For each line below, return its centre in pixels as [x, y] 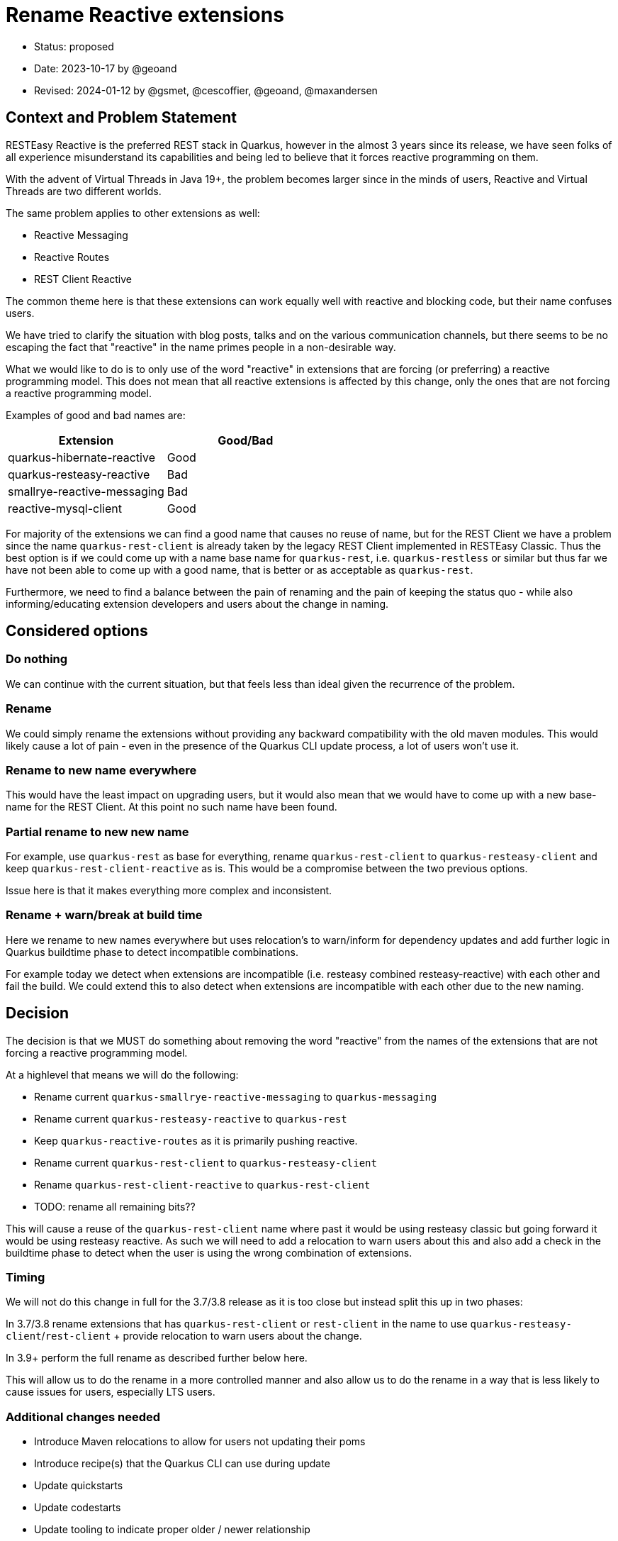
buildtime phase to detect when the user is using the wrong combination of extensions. [209, 1252]
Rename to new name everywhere [101, 770]
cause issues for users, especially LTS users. [111, 1392]
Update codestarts [78, 1508]
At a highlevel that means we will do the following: [122, 1074]
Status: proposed [74, 46]
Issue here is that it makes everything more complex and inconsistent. [169, 891]
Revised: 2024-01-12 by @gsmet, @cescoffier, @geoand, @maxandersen [206, 90]
